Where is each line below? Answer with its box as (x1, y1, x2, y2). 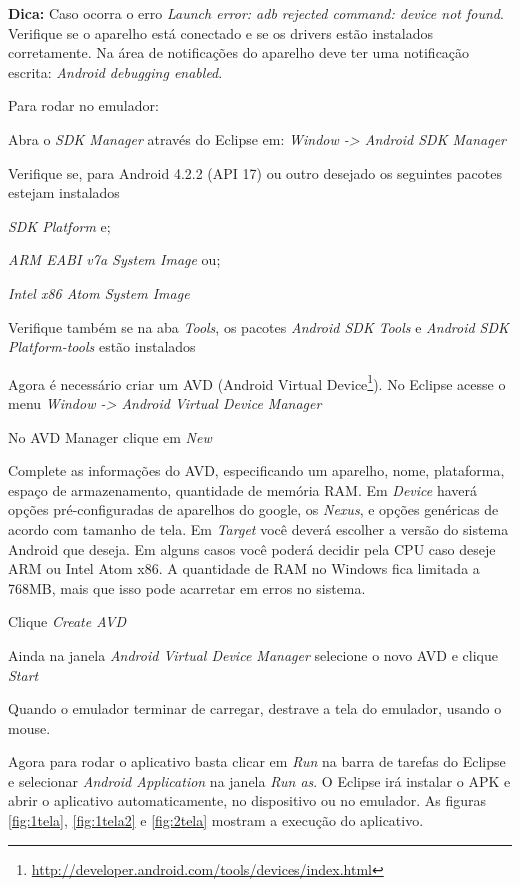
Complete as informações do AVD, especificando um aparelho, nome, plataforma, (8, 460, 505, 481)
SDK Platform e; (8, 215, 111, 236)
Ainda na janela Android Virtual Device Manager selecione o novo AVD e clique (8, 644, 498, 665)
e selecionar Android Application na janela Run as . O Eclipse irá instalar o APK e (8, 770, 511, 791)
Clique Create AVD (8, 611, 127, 632)
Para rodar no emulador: (8, 95, 159, 116)
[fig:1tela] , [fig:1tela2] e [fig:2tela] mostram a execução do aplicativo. (8, 810, 424, 831)
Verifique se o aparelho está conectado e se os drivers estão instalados (8, 22, 433, 43)
